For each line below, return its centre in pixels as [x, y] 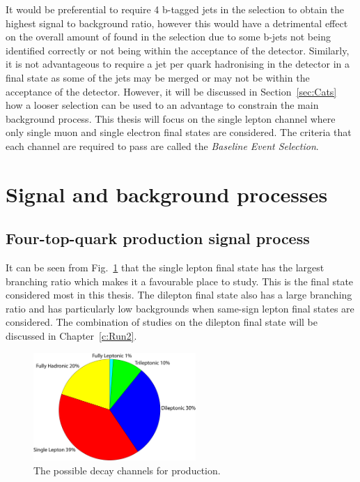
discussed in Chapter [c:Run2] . [71, 336]
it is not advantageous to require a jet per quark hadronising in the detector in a [178, 64]
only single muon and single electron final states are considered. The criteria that [179, 132]
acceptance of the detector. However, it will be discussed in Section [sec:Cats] [171, 91]
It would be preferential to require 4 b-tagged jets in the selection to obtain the [175, 9]
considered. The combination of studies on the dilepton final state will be [162, 322]
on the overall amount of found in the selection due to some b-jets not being [168, 37]
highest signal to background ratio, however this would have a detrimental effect [177, 23]
